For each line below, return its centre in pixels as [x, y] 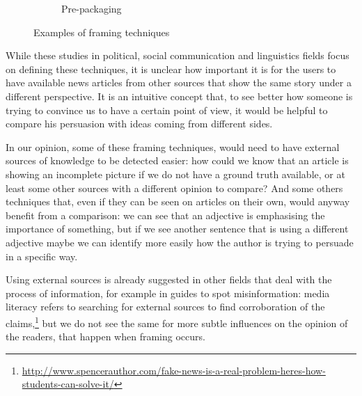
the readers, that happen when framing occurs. [105, 336]
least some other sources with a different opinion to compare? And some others [174, 188]
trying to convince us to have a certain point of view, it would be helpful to [167, 110]
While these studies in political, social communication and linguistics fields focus [178, 55]
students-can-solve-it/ [68, 384]
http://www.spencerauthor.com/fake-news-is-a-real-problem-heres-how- [174, 370]
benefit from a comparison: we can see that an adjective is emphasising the [165, 215]
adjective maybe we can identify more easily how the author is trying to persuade [180, 242]
